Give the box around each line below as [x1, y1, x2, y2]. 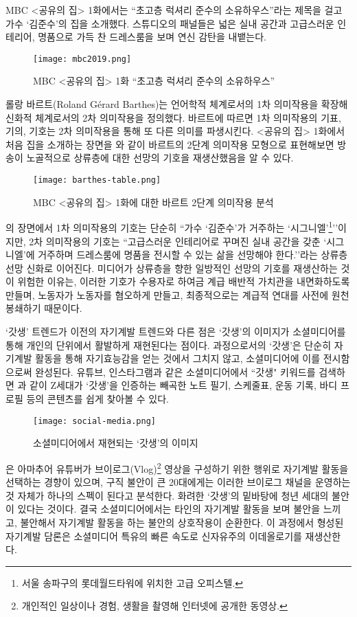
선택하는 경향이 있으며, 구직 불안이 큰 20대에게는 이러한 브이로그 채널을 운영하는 [5, 475, 351, 489]
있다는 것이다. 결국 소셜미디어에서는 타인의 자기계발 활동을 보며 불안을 [17, 502, 321, 516]
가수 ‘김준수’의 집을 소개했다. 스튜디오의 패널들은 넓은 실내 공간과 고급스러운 [5, 16, 334, 30]
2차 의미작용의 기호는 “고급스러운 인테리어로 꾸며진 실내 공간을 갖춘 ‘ [29, 234, 327, 248]
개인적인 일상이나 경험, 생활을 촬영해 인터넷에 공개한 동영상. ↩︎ [21, 598, 288, 613]
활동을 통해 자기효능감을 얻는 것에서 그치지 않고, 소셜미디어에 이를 [35, 351, 321, 366]
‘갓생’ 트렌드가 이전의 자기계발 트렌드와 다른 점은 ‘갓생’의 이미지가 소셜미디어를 [5, 324, 346, 339]
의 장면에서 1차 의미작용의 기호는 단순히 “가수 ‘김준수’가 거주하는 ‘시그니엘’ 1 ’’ [5, 218, 338, 234]
